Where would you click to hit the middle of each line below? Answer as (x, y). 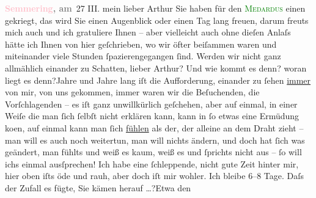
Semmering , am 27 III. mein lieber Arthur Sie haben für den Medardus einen (155, 8)
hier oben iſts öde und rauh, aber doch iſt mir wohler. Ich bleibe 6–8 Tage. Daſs (155, 176)
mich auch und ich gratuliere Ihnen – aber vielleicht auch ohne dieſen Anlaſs (148, 32)
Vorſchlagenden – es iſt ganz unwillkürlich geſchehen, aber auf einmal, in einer (151, 104)
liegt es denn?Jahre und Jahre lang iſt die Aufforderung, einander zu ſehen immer (158, 80)
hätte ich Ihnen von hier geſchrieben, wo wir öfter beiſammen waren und (141, 44)
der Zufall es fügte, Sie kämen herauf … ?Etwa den (98, 187)
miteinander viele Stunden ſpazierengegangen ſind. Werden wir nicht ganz (143, 56)
